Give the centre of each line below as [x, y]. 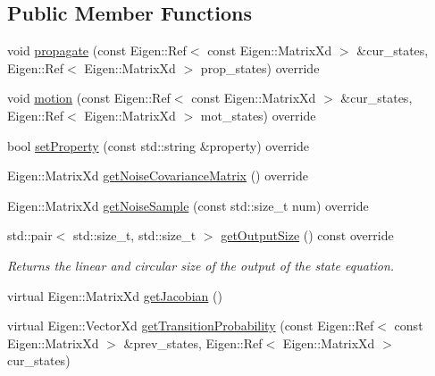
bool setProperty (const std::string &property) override [158, 145]
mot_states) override [258, 115]
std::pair [30, 235]
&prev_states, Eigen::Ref [193, 343]
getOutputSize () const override [307, 235]
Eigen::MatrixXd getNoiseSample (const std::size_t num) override [188, 205]
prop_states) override [260, 67]
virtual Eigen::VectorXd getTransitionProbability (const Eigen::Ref [191, 326]
